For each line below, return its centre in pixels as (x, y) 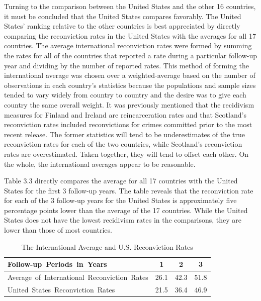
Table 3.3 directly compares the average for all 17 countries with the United (121, 181)
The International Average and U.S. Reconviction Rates (107, 246)
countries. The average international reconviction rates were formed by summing (128, 45)
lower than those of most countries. (58, 230)
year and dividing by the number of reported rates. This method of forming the (126, 65)
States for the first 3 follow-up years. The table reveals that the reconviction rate (129, 190)
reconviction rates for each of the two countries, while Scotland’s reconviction (123, 144)
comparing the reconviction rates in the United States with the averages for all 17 (130, 35)
